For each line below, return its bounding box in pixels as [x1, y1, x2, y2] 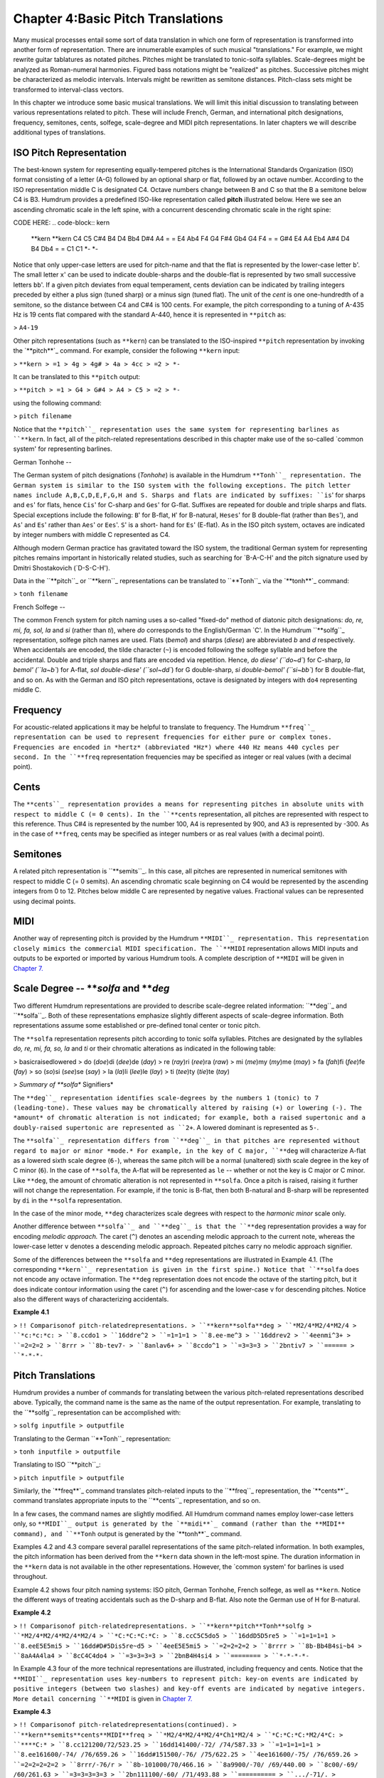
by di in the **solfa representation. [13, 1196, 122, 1205]
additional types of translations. [13, 128, 106, 137]
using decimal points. [13, 897, 76, 905]
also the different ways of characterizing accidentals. [13, 1295, 169, 1304]
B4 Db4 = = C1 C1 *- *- [31, 244, 99, 252]
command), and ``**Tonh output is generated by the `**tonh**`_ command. [13, 1529, 242, 1538]
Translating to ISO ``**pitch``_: [13, 1460, 101, 1469]
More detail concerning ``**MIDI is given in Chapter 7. [13, 1694, 193, 1703]
